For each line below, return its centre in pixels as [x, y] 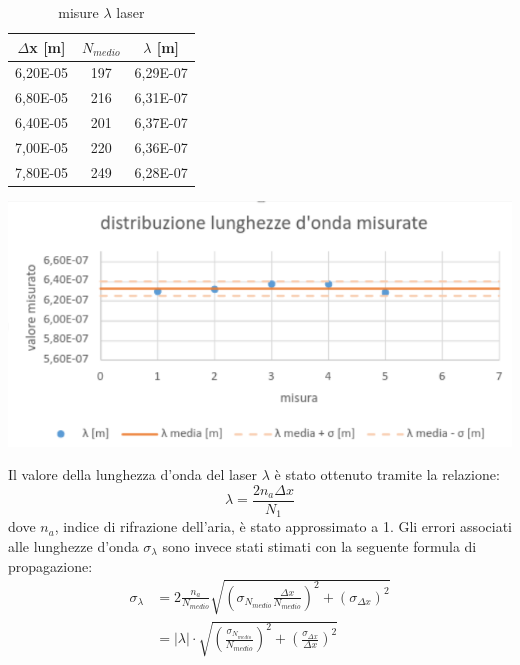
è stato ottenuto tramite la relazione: [387, 474]
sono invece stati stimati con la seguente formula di [319, 546]
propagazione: [50, 565]
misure [78, 12]
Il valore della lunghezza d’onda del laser [133, 474]
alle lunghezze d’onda [73, 546]
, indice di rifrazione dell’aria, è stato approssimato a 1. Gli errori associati [283, 526]
